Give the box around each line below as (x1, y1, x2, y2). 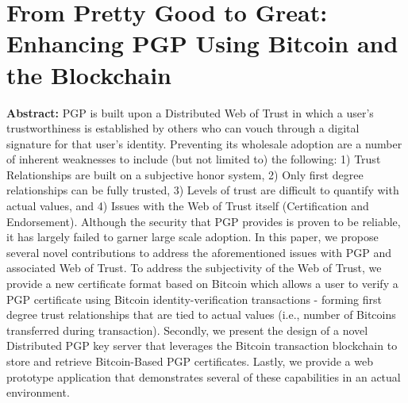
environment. (6, 384, 70, 401)
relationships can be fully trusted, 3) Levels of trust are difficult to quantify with (6, 182, 399, 198)
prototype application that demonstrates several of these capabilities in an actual (6, 368, 401, 385)
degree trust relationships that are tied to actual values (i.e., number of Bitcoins (6, 306, 396, 323)
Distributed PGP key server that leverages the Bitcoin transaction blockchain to (6, 337, 398, 354)
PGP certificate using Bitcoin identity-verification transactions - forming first (6, 290, 382, 307)
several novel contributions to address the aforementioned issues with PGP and (6, 244, 391, 260)
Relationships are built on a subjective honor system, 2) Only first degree (6, 166, 364, 182)
